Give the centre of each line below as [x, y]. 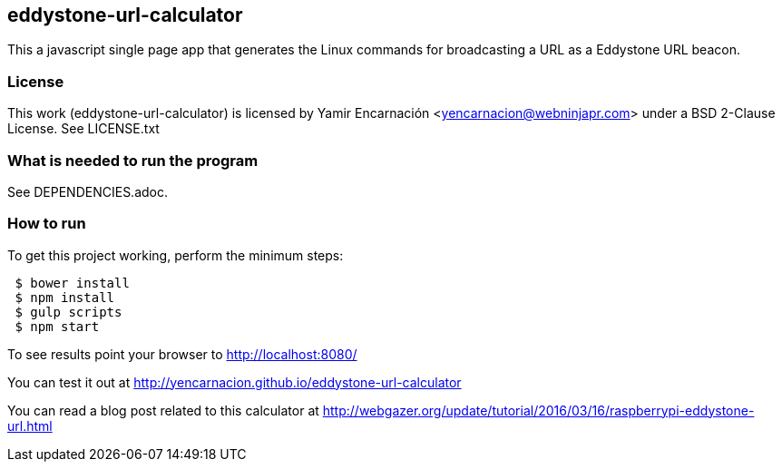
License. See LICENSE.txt [83, 129]
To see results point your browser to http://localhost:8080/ [182, 354]
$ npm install [65, 297]
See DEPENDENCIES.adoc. [88, 191]
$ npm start [57, 326]
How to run [47, 224]
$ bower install [72, 283]
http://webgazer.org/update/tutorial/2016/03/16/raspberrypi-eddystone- [538, 410]
